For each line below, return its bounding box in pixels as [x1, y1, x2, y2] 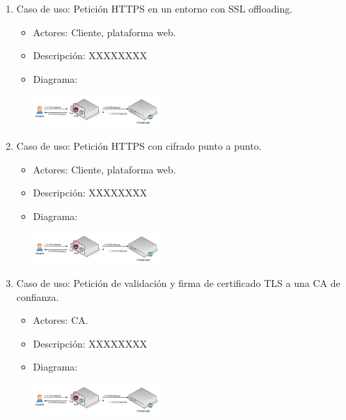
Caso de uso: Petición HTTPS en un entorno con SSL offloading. [16, 1, 293, 15]
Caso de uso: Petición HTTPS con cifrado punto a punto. [16, 139, 262, 153]
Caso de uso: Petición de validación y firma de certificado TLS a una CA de [16, 276, 340, 290]
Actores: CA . [33, 313, 88, 327]
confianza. [16, 289, 59, 304]
